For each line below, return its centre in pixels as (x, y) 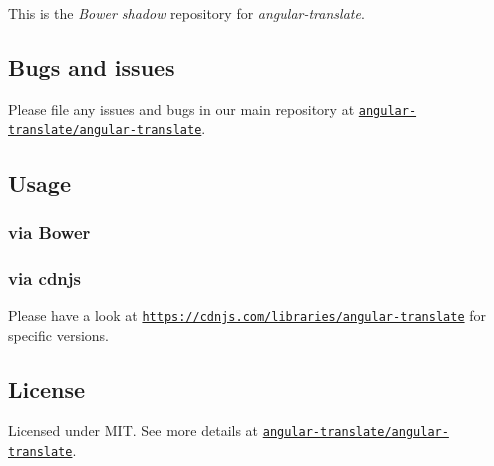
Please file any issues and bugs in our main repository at (181, 108)
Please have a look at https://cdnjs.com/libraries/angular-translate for (247, 314)
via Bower (49, 231)
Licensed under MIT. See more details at (133, 430)
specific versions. (58, 334)
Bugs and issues (91, 66)
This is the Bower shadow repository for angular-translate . (186, 13)
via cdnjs (44, 277)
